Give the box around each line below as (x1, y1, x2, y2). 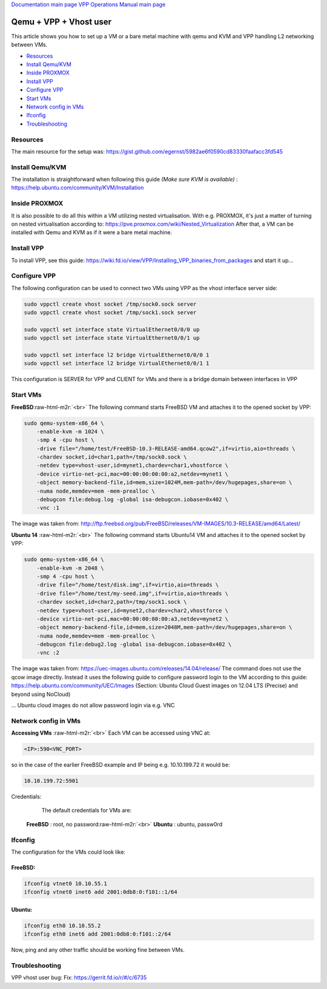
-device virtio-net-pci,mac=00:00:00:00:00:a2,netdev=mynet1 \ (36, 470, 229, 478)
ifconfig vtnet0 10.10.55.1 (24, 880, 107, 887)
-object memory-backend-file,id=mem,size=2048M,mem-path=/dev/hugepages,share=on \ (36, 624, 292, 631)
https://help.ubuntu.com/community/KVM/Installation (11, 184, 144, 191)
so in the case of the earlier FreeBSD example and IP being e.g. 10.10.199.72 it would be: (11, 761, 230, 769)
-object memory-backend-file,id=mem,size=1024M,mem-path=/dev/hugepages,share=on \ (36, 479, 292, 486)
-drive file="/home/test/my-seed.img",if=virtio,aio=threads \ (36, 590, 229, 597)
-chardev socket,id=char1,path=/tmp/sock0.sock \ (36, 454, 187, 461)
